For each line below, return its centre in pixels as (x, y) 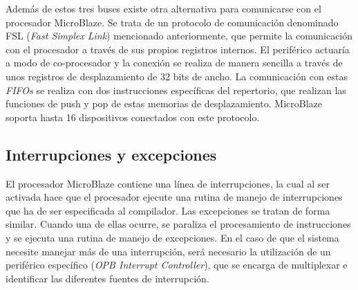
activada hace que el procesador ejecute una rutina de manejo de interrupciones (174, 197)
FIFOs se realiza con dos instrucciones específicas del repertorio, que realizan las (176, 90)
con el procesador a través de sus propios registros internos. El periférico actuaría (178, 49)
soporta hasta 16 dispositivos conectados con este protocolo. (133, 117)
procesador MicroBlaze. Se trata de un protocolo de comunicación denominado (172, 22)
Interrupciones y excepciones (111, 154)
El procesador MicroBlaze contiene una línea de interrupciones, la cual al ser (168, 183)
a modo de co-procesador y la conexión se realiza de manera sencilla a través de (174, 63)
